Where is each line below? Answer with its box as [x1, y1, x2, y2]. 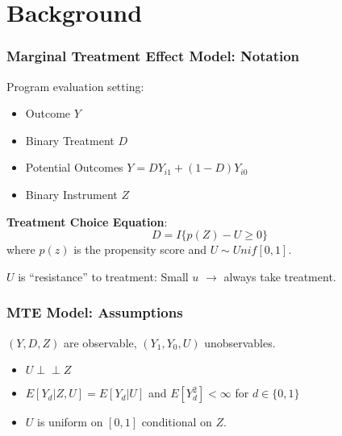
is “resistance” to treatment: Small [18, 268, 189, 284]
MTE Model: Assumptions [6, 302, 183, 322]
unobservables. [204, 334, 276, 351]
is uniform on [37, 413, 103, 430]
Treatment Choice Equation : [6, 213, 168, 230]
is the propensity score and [73, 241, 206, 258]
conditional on [141, 413, 212, 430]
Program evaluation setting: [6, 77, 144, 94]
